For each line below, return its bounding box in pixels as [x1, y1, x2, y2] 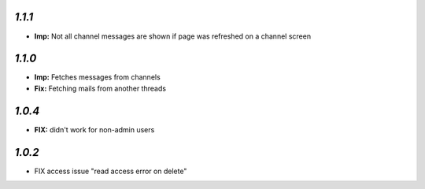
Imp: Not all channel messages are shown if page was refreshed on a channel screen [34, 31, 311, 41]
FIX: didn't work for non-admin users [34, 124, 155, 134]
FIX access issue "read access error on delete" [34, 166, 187, 176]
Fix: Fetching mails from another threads [34, 83, 167, 93]
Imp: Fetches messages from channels [34, 72, 161, 82]
